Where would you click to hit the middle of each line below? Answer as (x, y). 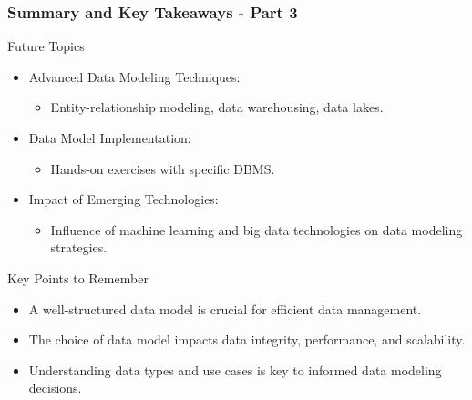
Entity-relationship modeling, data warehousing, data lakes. (217, 107)
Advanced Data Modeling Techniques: (134, 76)
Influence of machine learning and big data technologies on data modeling (257, 229)
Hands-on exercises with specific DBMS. (163, 168)
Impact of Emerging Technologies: (123, 199)
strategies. (79, 247)
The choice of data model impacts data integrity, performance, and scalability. (247, 339)
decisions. (55, 388)
